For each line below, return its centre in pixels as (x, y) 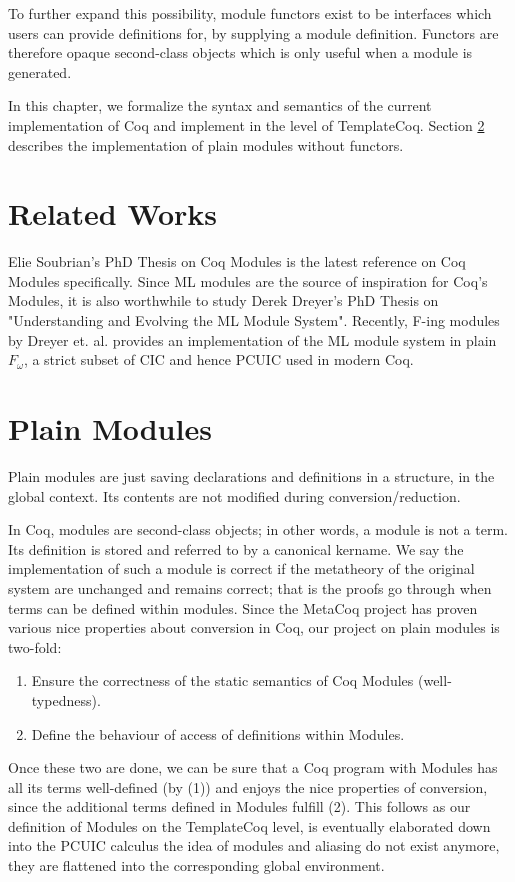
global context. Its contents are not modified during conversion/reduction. (234, 495)
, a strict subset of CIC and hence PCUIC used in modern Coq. (218, 359)
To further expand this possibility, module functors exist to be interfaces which (250, 13)
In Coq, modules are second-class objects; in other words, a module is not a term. (258, 529)
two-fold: (35, 646)
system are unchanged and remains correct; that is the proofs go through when (250, 587)
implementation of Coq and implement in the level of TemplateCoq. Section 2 (246, 124)
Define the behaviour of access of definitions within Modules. (218, 733)
